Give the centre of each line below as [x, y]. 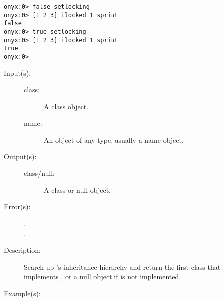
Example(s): [22, 293]
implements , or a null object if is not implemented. [103, 276]
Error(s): [17, 207]
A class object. [66, 106]
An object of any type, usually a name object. [114, 139]
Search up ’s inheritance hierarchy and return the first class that [122, 266]
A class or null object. [77, 190]
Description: [22, 250]
